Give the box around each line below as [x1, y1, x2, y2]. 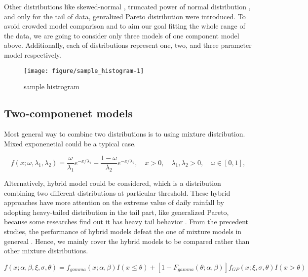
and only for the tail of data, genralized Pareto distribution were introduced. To [4, 11, 246, 21]
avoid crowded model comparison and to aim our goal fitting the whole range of [4, 21, 245, 31]
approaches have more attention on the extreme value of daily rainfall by [4, 197, 224, 208]
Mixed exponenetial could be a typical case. [4, 138, 136, 148]
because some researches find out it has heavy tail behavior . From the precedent [4, 216, 249, 227]
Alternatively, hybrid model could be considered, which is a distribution [4, 178, 221, 188]
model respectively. [4, 49, 62, 60]
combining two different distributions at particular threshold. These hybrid [4, 187, 231, 198]
